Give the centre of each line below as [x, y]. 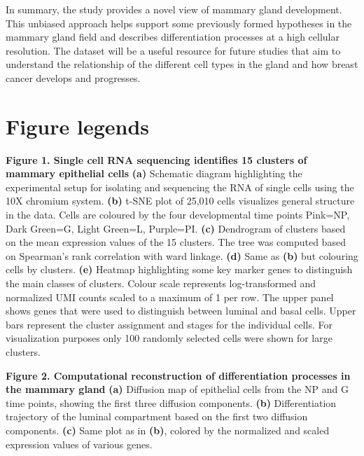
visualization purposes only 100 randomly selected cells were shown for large [169, 338]
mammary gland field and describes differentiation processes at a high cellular [173, 37]
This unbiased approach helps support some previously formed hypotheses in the [179, 23]
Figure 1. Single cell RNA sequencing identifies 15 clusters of [156, 159]
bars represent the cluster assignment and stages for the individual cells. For [169, 324]
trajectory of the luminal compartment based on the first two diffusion [157, 416]
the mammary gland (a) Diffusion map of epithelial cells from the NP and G [177, 389]
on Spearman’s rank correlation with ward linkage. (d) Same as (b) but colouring [182, 255]
